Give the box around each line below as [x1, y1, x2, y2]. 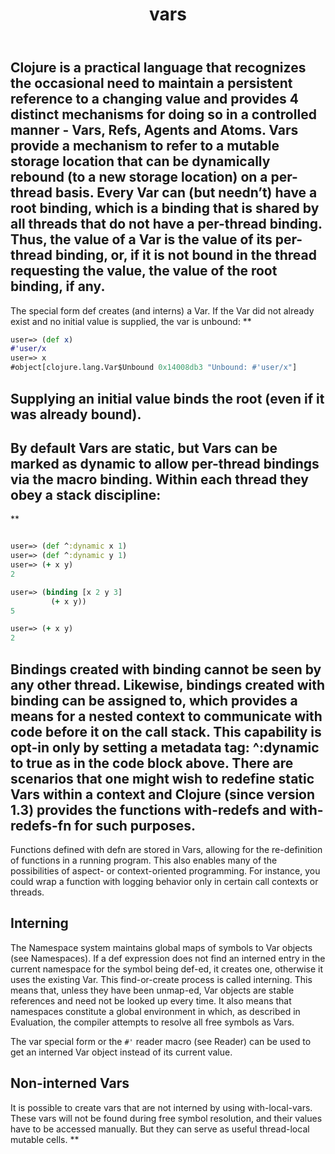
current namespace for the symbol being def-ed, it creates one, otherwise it [10, 963, 324, 975]
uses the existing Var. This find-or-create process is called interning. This [10, 973, 313, 985]
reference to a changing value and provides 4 [10, 91, 299, 108]
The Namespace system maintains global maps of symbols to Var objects [10, 941, 313, 953]
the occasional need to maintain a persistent [10, 75, 293, 92]
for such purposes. [74, 817, 196, 834]
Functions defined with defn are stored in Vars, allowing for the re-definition [10, 844, 323, 855]
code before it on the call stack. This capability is [10, 723, 322, 740]
